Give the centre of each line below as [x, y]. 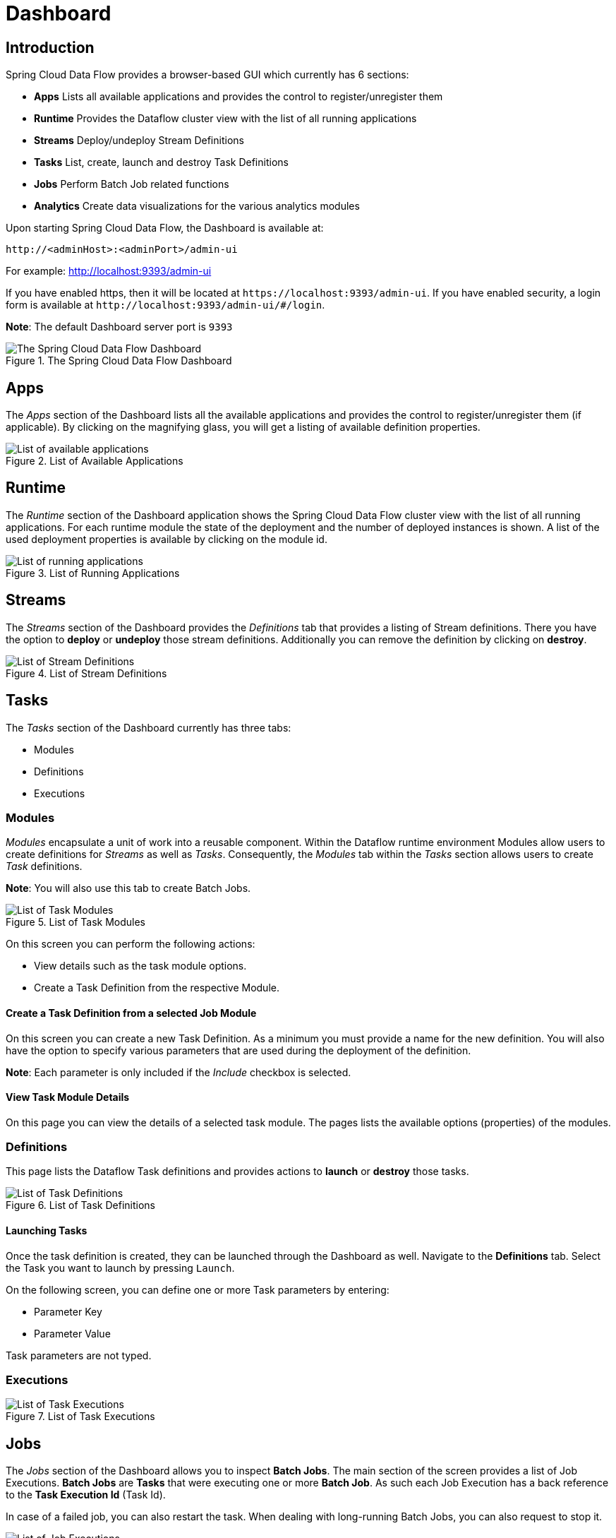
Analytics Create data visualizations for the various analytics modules [197, 206]
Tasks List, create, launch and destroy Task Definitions [161, 162]
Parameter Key [68, 1311]
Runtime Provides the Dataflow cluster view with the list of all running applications [225, 119]
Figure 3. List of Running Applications [93, 573]
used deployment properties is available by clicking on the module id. [167, 539]
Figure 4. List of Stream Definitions [86, 673]
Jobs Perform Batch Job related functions [132, 184]
